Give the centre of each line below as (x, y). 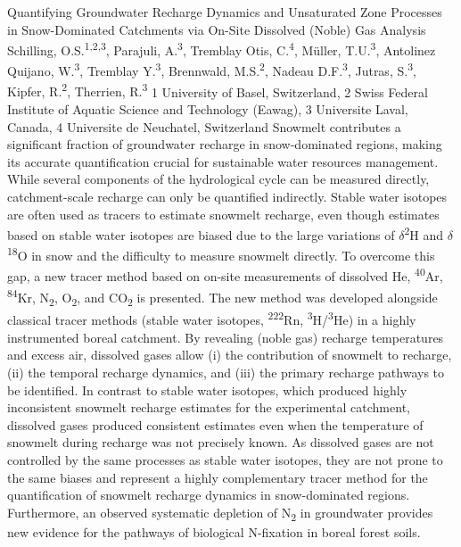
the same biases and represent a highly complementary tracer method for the (218, 477)
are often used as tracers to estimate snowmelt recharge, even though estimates (223, 214)
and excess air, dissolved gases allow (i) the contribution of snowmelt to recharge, (230, 355)
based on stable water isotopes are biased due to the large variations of (201, 234)
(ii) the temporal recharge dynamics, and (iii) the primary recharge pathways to (226, 373)
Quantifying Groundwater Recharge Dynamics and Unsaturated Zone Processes (225, 12)
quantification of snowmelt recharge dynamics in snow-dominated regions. (209, 495)
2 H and (424, 233)
